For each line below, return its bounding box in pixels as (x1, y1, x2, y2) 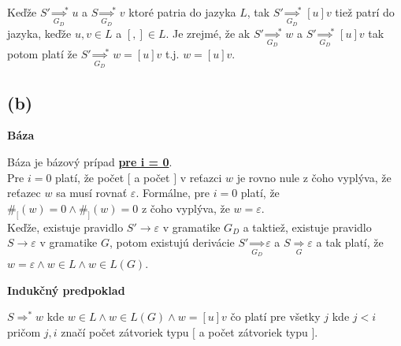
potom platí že (7, 46, 78, 62)
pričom (7, 323, 41, 340)
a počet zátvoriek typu (199, 323, 308, 340)
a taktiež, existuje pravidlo (243, 218, 372, 235)
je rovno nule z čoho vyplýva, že (236, 169, 392, 185)
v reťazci (180, 169, 222, 185)
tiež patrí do (335, 4, 395, 20)
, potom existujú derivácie (109, 234, 235, 251)
